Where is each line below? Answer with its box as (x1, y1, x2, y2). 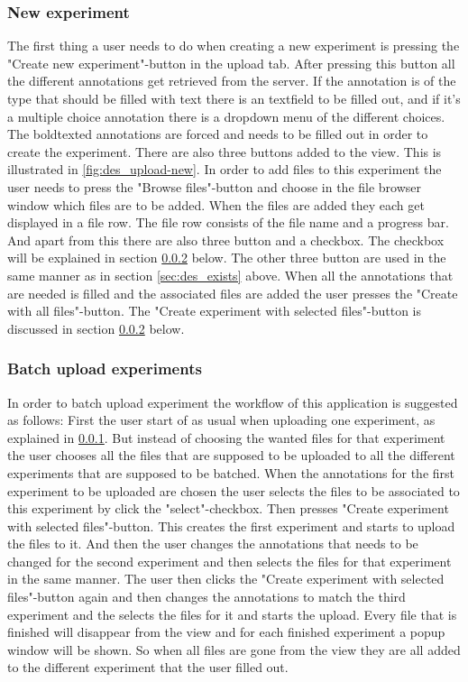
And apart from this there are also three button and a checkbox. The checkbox (7, 230, 445, 249)
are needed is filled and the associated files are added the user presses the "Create (7, 283, 458, 302)
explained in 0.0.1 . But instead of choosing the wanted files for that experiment (7, 428, 445, 447)
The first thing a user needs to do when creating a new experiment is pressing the (7, 36, 460, 55)
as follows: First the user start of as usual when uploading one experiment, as (7, 410, 436, 429)
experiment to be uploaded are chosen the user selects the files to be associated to (7, 481, 460, 500)
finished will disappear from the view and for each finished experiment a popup (7, 622, 445, 641)
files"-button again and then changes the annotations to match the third (7, 587, 406, 606)
